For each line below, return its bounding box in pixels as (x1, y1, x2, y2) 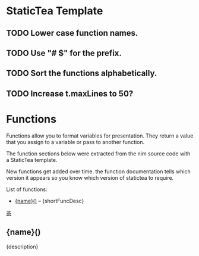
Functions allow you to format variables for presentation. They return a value (6, 132, 194, 139)
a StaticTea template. (6, 156, 58, 163)
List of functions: (6, 186, 48, 193)
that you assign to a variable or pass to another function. (6, 138, 145, 145)
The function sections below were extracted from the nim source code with (6, 150, 191, 157)
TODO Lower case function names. (6, 28, 138, 38)
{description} (6, 243, 39, 250)
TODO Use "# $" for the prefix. (6, 48, 122, 58)
